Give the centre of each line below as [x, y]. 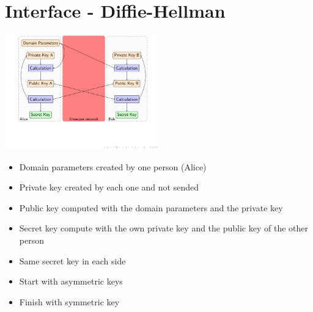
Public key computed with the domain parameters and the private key [151, 207]
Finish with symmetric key [69, 301]
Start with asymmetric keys [71, 281]
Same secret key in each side [72, 260]
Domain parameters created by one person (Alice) [113, 166]
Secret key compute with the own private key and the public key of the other [164, 228]
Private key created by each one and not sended [109, 187]
